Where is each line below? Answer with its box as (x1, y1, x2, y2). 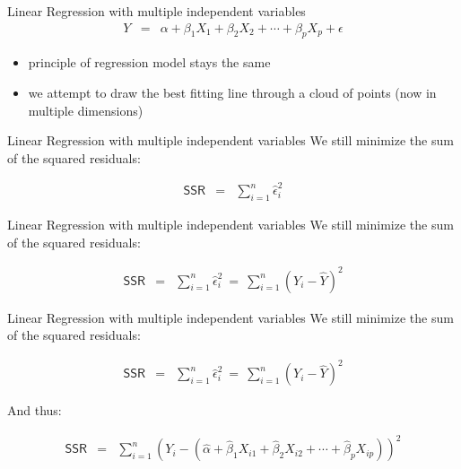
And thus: (7, 401, 62, 420)
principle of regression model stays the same (28, 53, 271, 72)
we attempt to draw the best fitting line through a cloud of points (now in (28, 83, 437, 102)
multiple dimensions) (28, 100, 144, 119)
